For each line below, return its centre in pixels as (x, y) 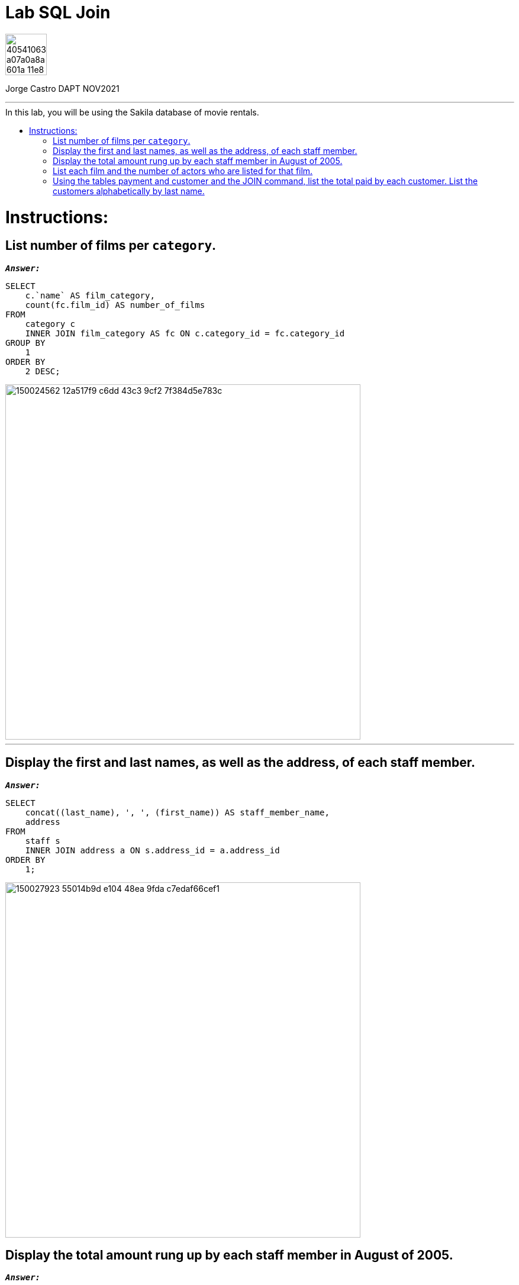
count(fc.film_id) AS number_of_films (115, 305)
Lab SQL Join (58, 12)
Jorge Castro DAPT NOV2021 (62, 88)
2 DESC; (43, 371)
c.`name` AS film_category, (90, 295)
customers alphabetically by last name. (129, 191)
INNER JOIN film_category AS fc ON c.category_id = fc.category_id (185, 333)
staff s (43, 841)
